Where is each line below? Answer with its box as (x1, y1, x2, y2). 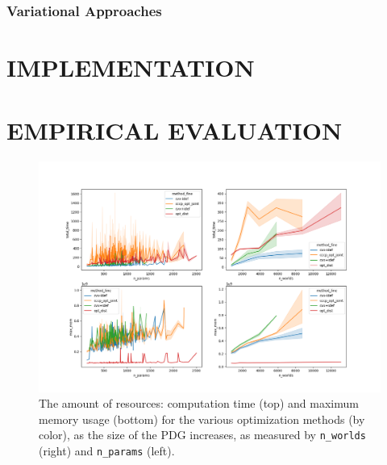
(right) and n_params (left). (39, 442, 175, 459)
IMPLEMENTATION (6, 51, 255, 84)
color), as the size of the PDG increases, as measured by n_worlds (39, 426, 366, 443)
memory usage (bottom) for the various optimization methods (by (39, 410, 365, 427)
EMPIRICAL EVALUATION (6, 114, 343, 147)
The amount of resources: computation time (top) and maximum (39, 395, 359, 412)
